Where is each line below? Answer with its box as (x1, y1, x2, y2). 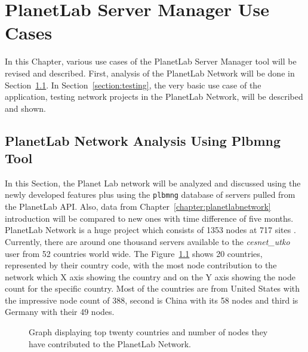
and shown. (5, 102, 46, 114)
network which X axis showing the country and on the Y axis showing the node (5, 270, 295, 283)
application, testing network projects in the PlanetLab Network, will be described (5, 90, 303, 103)
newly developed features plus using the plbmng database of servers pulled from (5, 188, 295, 201)
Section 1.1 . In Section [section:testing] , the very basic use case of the (5, 78, 261, 91)
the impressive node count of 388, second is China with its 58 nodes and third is (5, 293, 298, 306)
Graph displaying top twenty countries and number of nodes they (29, 326, 268, 338)
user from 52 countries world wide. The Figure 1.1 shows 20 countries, (5, 247, 263, 259)
